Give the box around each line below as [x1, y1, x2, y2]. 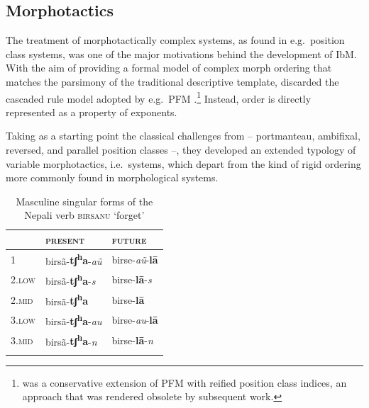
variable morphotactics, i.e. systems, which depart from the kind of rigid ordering [6, 156, 361, 171]
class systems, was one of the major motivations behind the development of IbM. [6, 46, 357, 61]
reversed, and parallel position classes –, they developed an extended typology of [6, 142, 356, 157]
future [111, 232, 147, 246]
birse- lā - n [111, 332, 153, 347]
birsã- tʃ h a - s [45, 271, 96, 288]
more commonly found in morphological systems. [6, 170, 219, 185]
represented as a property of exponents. [6, 104, 177, 119]
